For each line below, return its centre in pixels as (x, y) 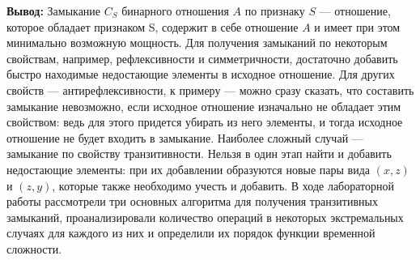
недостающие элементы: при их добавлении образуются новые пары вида (188, 169)
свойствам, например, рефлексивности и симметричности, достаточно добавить (202, 58)
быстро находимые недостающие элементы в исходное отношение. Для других (201, 74)
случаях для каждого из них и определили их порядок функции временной (191, 233)
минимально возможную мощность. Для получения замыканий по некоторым (197, 43)
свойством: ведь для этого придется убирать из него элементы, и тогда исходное (205, 122)
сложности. (34, 248)
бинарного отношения (175, 11)
